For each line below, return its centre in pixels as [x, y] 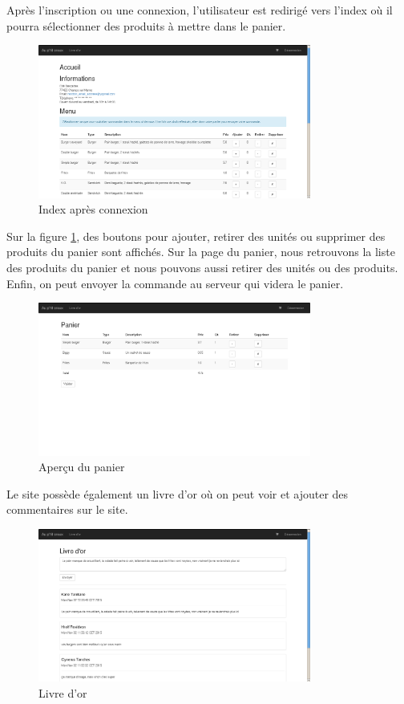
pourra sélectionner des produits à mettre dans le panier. [146, 25]
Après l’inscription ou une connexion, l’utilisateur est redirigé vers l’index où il [200, 10]
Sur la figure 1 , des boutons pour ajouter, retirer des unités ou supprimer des [196, 236]
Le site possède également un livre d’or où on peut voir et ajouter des [178, 493]
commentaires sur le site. [67, 509]
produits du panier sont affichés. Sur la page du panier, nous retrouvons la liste [201, 252]
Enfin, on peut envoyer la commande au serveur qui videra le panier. [175, 283]
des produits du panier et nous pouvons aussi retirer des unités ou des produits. [202, 268]
